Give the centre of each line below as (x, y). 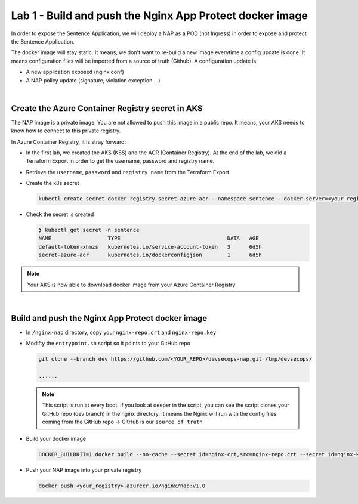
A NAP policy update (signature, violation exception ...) (93, 80)
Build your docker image (56, 438)
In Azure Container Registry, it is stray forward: (69, 142)
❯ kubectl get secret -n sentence (89, 230)
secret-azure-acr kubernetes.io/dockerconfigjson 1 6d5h (150, 255)
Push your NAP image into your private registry (84, 470)
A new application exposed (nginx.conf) (75, 72)
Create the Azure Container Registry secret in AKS (107, 108)
